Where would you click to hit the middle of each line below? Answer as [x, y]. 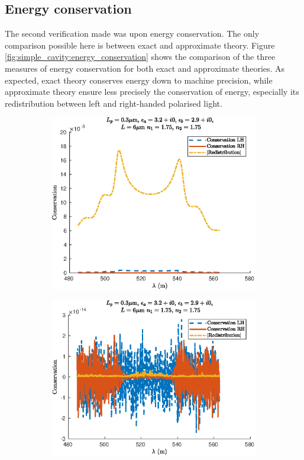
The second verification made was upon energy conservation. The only [132, 33]
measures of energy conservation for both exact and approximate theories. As [145, 68]
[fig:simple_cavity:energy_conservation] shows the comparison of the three [140, 57]
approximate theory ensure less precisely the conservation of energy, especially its [152, 92]
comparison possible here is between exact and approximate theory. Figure [140, 45]
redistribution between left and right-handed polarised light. [114, 103]
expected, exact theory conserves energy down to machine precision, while [139, 80]
